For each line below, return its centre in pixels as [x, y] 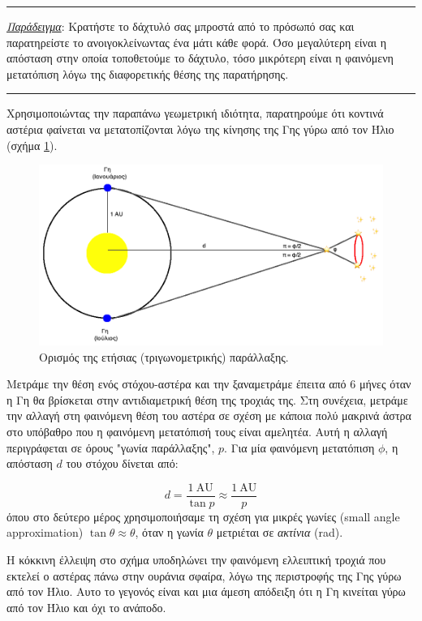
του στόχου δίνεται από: [122, 463]
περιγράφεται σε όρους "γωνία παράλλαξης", [111, 447]
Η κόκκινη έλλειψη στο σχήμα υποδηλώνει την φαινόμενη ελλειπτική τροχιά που [196, 560]
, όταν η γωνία [169, 532]
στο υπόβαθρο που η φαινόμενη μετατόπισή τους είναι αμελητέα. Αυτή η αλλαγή [197, 432]
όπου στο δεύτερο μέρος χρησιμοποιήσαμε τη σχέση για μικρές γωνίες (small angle [203, 516]
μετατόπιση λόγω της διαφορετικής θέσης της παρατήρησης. [148, 73]
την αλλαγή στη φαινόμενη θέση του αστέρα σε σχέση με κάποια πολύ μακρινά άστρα [209, 415]
